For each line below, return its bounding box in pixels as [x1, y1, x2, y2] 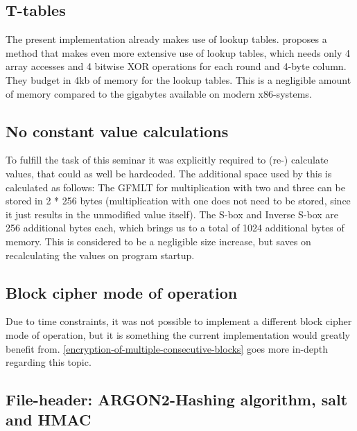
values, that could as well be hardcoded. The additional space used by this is [6, 166, 332, 180]
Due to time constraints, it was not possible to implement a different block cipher [6, 314, 352, 328]
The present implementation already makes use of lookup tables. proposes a [6, 32, 327, 46]
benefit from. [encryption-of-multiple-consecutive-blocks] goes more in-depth [6, 341, 329, 355]
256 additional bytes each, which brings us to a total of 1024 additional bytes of [6, 220, 345, 235]
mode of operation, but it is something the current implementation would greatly [6, 327, 350, 342]
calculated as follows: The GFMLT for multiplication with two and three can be [6, 179, 345, 194]
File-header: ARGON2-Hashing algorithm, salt [6, 389, 348, 410]
